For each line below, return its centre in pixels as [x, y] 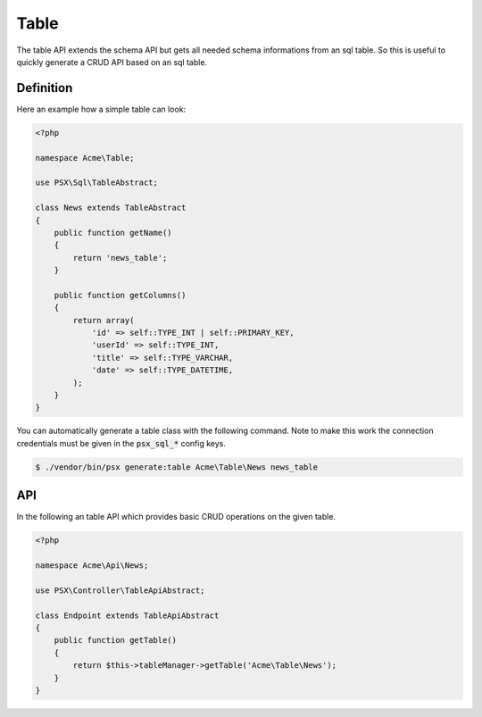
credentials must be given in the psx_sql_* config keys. [121, 443]
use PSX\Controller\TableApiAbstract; [120, 590]
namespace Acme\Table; [85, 158]
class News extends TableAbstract [111, 208]
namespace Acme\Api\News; [92, 566]
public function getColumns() [120, 295]
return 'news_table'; [120, 258]
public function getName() [113, 233]
